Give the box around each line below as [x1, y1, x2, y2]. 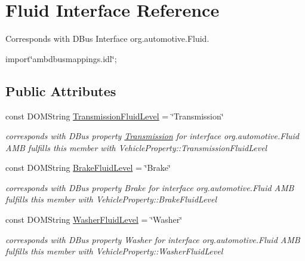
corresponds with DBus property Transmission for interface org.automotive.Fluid [5, 130, 299, 142]
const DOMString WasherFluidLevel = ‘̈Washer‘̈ [5, 213, 183, 226]
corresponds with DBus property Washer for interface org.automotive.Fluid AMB [5, 233, 300, 245]
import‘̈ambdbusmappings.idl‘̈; [5, 52, 117, 65]
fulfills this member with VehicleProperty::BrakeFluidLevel [5, 193, 217, 205]
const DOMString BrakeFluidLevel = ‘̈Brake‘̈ [5, 161, 171, 174]
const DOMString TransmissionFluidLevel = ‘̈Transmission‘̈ [5, 109, 224, 122]
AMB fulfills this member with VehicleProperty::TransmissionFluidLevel [5, 141, 267, 153]
